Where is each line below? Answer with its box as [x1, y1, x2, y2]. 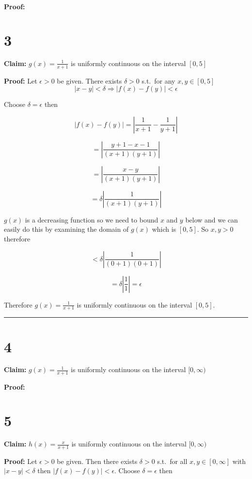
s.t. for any [142, 75, 175, 86]
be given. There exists [57, 75, 122, 86]
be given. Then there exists [57, 456, 138, 466]
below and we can [185, 214, 238, 224]
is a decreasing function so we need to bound [25, 214, 158, 224]
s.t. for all [157, 456, 188, 466]
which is [152, 224, 176, 234]
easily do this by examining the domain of [4, 224, 129, 234]
